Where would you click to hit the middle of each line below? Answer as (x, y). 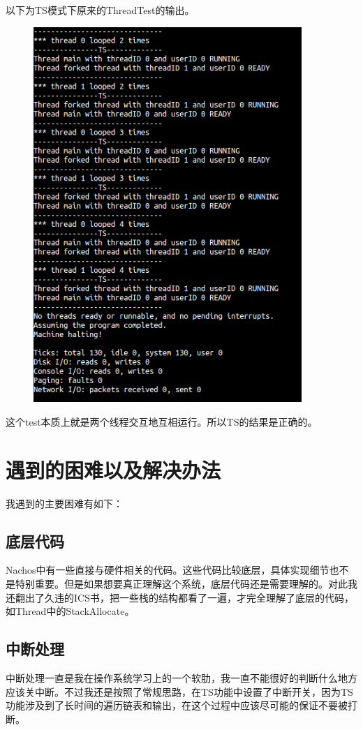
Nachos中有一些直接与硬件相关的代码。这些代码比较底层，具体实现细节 (168, 570)
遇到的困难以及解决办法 (113, 469)
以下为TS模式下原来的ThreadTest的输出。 (100, 10)
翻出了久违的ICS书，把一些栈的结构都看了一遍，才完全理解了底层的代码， (184, 597)
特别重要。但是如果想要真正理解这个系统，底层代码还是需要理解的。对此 (181, 584)
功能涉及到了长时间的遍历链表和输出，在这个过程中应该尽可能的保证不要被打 (181, 705)
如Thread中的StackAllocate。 (70, 611)
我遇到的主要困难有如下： (64, 503)
